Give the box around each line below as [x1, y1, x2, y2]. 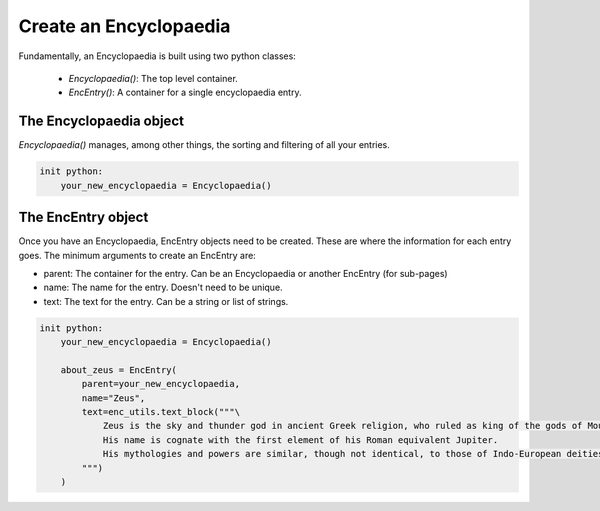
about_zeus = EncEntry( [60, 364, 177, 375]
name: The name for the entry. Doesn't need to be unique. [43, 281, 284, 294]
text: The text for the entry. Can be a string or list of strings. [43, 295, 289, 307]
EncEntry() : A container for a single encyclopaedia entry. [68, 86, 302, 99]
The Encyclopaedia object [18, 113, 185, 130]
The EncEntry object [18, 209, 149, 226]
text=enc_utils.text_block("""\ [81, 406, 240, 417]
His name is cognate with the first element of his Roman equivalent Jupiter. [102, 434, 499, 445]
